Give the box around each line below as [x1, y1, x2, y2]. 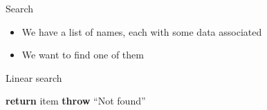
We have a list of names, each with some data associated [21, 24, 262, 38]
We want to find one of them [21, 47, 144, 62]
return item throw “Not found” [6, 93, 146, 108]
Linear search [6, 70, 62, 85]
